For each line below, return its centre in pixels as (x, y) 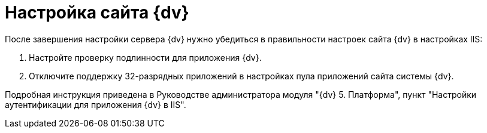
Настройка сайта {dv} (97, 13)
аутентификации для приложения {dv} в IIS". (96, 104)
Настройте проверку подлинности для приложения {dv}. (145, 57)
